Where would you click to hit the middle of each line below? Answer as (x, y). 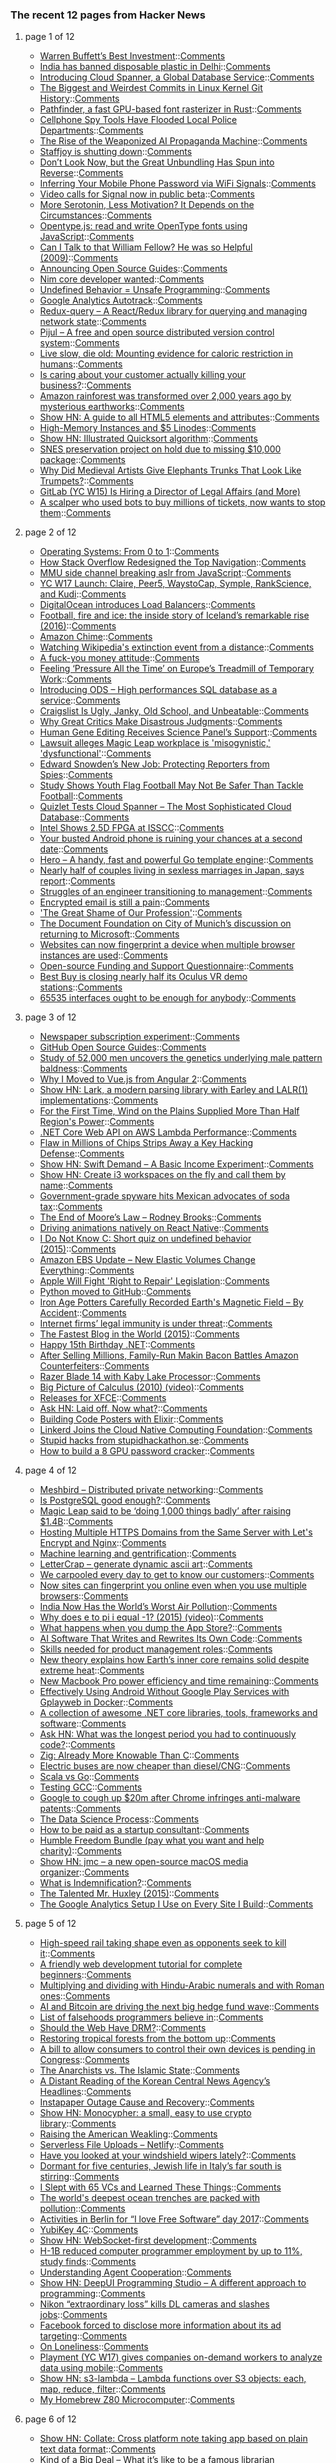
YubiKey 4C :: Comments (89, 2230)
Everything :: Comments (87, 1270)
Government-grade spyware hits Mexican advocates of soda (164, 1196)
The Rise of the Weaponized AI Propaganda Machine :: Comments (173, 141)
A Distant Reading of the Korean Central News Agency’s (155, 2081)
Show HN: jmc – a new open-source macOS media (144, 1862)
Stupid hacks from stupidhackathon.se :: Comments (144, 1440)
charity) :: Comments (80, 1851)
